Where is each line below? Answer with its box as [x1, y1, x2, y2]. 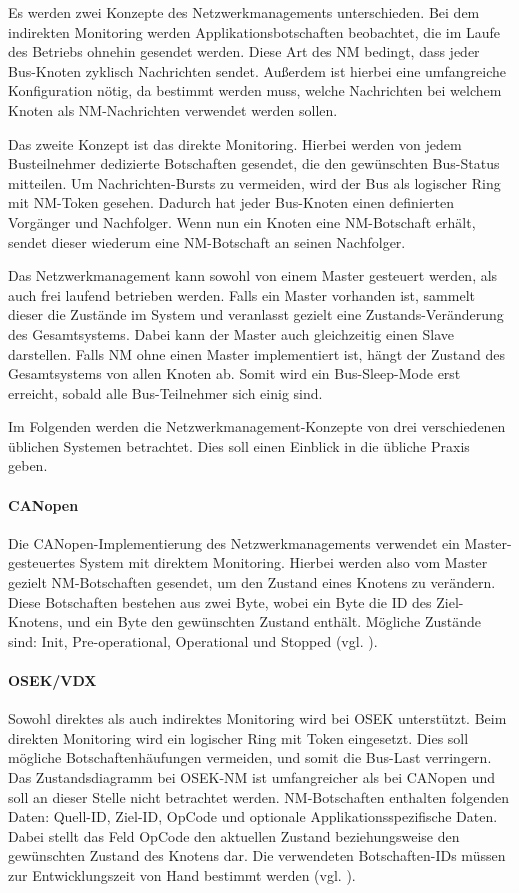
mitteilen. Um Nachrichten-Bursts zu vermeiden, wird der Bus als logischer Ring [8, 172, 501, 193]
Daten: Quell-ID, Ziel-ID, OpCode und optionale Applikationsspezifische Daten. [8, 806, 498, 827]
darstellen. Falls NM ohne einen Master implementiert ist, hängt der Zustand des [8, 343, 506, 364]
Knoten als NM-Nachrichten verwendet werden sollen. [8, 99, 338, 120]
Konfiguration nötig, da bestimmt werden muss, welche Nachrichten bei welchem [8, 80, 502, 101]
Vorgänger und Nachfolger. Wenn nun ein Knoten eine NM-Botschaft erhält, [8, 211, 476, 232]
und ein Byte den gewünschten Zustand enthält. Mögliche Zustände [67, 611, 482, 632]
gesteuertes [8, 552, 76, 573]
